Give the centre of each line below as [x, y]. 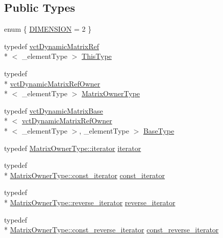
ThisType [97, 56]
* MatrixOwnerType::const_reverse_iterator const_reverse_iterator [111, 230]
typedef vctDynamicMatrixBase [54, 110]
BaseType [159, 130]
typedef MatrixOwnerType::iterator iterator [73, 148]
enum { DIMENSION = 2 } [48, 29]
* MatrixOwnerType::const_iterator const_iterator [85, 175]
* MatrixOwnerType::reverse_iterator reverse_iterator [90, 202]
